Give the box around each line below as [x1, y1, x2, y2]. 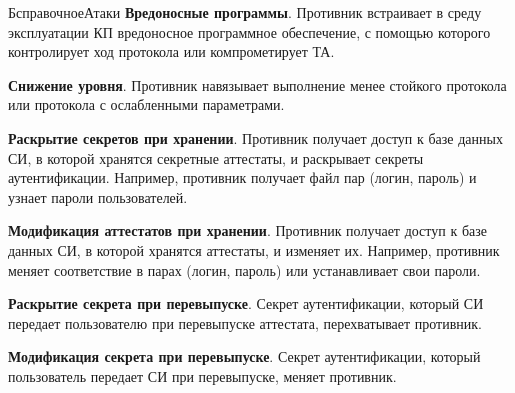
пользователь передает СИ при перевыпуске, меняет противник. [8, 365, 397, 386]
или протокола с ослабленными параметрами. [8, 94, 285, 115]
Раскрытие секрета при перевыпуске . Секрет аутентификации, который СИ [8, 293, 484, 314]
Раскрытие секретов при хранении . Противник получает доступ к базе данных [8, 127, 503, 148]
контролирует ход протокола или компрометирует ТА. [8, 41, 335, 62]
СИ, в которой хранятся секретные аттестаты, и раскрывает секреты [8, 147, 424, 168]
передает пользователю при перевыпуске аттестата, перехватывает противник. [8, 312, 482, 333]
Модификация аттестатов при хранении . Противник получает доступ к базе [8, 220, 487, 241]
